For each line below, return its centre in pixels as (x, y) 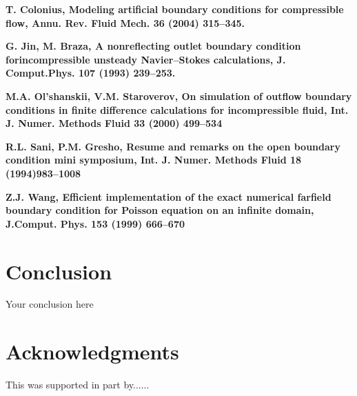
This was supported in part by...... (78, 385)
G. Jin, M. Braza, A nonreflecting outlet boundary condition (153, 46)
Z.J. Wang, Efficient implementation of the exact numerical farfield (169, 196)
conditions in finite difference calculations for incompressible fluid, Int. (177, 109)
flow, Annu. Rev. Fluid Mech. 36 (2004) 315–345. (125, 22)
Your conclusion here (50, 304)
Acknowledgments (92, 352)
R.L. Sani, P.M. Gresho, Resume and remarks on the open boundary (173, 146)
